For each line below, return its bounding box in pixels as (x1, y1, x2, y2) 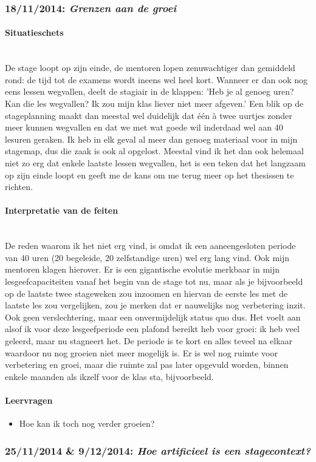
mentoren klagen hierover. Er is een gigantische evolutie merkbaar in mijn (5, 263, 280, 276)
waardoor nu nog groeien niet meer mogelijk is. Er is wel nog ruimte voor (5, 346, 278, 359)
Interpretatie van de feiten (5, 204, 118, 217)
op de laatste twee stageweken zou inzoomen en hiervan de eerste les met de (5, 287, 287, 299)
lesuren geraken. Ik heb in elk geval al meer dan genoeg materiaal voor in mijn (5, 132, 298, 145)
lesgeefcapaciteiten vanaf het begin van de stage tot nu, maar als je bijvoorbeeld (5, 274, 303, 287)
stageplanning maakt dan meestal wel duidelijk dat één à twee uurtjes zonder (5, 109, 292, 121)
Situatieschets (5, 26, 64, 39)
